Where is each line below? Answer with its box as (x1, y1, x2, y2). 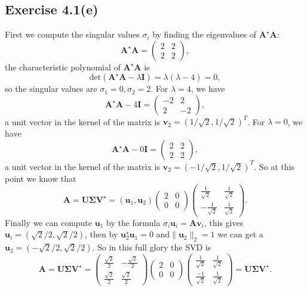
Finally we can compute (5, 216, 93, 228)
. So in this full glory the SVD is (92, 241, 211, 253)
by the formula (106, 216, 161, 228)
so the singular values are (5, 82, 97, 95)
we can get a (217, 228, 263, 240)
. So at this (254, 160, 294, 172)
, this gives (204, 216, 244, 228)
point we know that (5, 172, 76, 184)
